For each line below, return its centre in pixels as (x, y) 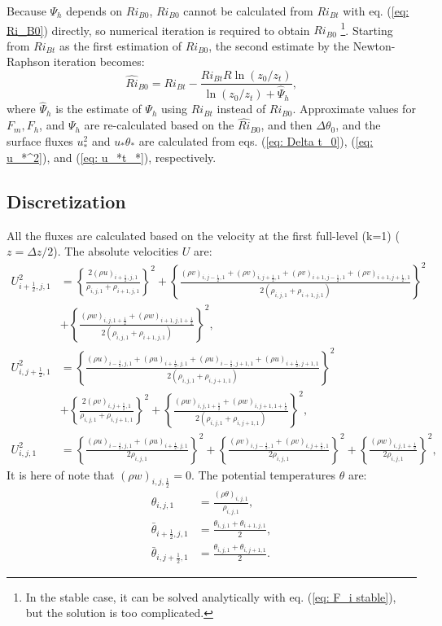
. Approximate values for (354, 109)
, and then (287, 125)
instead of (241, 109)
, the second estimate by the (279, 45)
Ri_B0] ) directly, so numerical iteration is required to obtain (158, 30)
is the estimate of (98, 109)
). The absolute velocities (116, 251)
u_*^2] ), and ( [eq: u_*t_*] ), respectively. (112, 157)
